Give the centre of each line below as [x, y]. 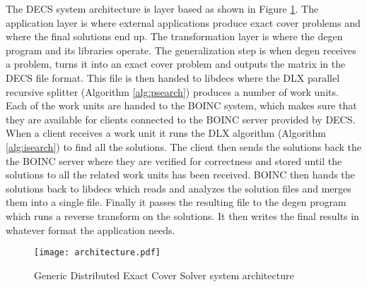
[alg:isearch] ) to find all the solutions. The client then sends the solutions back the [184, 146]
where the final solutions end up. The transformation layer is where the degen [174, 36]
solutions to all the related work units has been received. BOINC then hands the [180, 175]
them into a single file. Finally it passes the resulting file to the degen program [176, 202]
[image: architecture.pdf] [97, 253]
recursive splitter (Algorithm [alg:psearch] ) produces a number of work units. [172, 91]
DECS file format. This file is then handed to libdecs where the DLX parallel [173, 77]
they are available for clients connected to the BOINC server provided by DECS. [181, 119]
